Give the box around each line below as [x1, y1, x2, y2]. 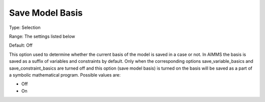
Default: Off [9, 42, 33, 49]
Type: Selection [9, 25, 41, 30]
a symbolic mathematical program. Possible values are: [9, 72, 121, 78]
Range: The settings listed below [9, 33, 76, 39]
